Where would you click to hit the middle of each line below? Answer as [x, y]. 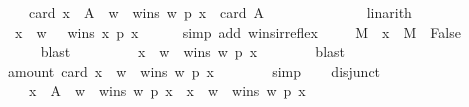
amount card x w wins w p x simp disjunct [194, 70]
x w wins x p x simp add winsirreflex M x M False [237, 31]
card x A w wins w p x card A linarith [220, 12]
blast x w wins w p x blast [192, 51]
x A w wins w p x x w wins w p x [167, 90]
